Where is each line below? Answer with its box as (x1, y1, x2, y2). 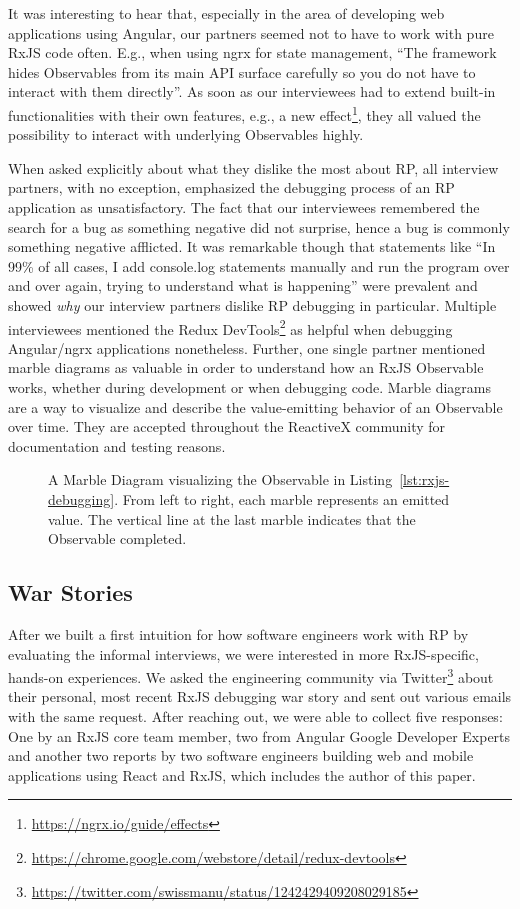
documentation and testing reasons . (8, 435, 226, 456)
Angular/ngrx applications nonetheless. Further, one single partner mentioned (8, 337, 486, 358)
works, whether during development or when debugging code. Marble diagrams (8, 377, 492, 397)
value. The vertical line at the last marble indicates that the (48, 508, 416, 529)
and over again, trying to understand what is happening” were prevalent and (8, 275, 478, 296)
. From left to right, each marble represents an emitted (114, 488, 450, 509)
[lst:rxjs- (399, 469, 450, 490)
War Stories (8, 577, 133, 608)
